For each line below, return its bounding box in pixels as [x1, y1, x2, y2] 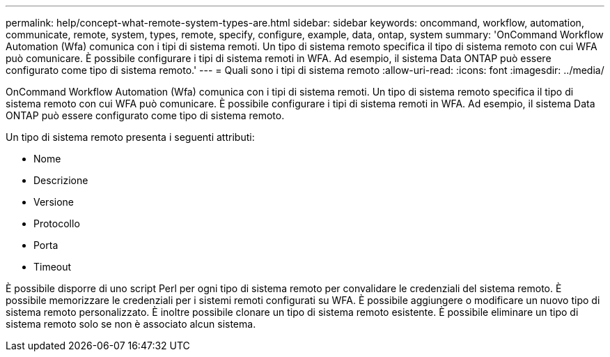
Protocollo [33, 218, 80, 229]
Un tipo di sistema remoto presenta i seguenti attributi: [6, 131, 255, 143]
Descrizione [33, 174, 88, 186]
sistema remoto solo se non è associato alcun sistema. [6, 318, 256, 330]
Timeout [33, 261, 72, 273]
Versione [33, 196, 74, 208]
